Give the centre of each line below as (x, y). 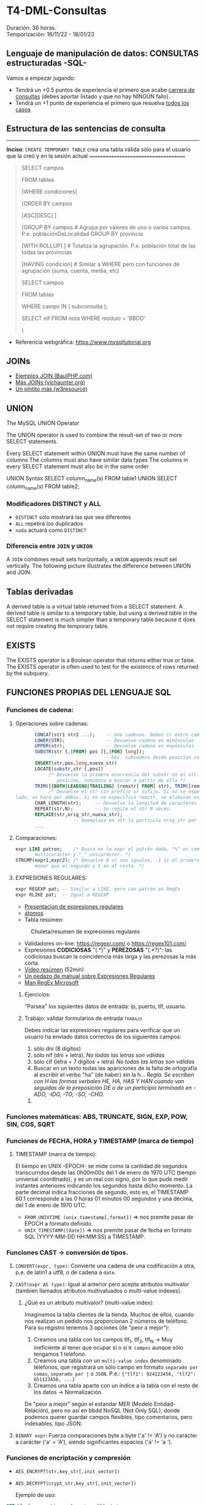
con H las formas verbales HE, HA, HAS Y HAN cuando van (109, 1081)
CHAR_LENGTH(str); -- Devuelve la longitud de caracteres (116, 803)
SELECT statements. (32, 441)
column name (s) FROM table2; (43, 487)
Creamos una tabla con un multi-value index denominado (108, 1361)
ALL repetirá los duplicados (49, 524)
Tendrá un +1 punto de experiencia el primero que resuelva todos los (102, 103)
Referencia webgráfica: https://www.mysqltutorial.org (83, 342)
